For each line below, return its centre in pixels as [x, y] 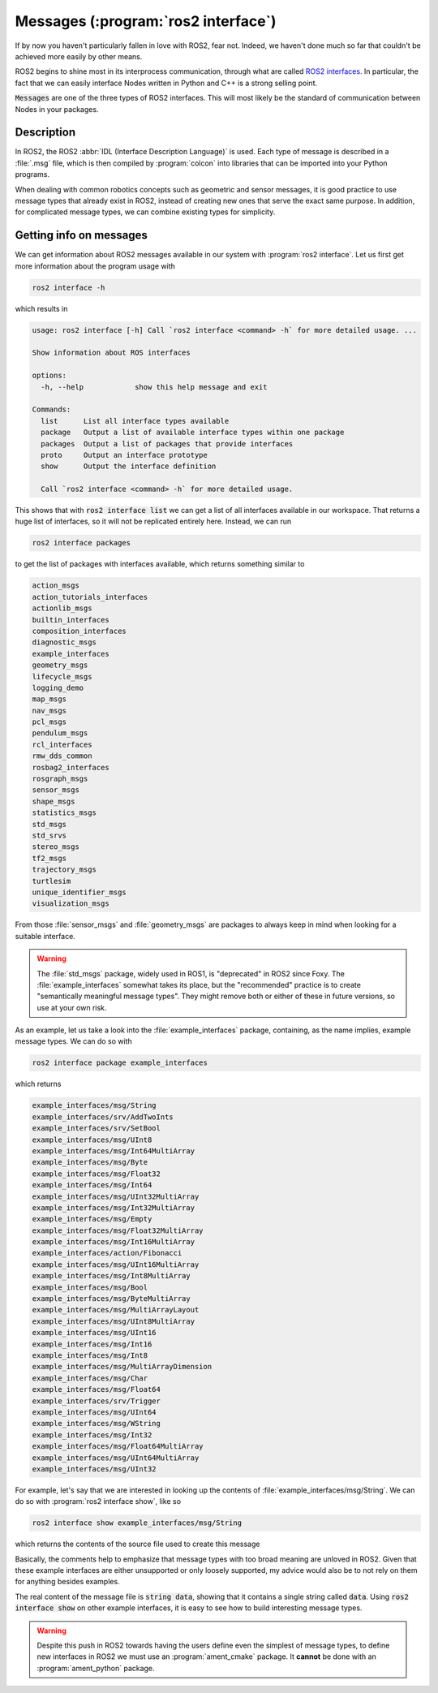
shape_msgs [54, 801]
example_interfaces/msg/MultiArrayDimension [122, 1367]
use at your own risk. [72, 1007]
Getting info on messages [81, 235]
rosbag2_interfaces [71, 767]
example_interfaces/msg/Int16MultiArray [113, 1242]
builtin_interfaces [71, 620]
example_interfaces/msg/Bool [90, 1287]
